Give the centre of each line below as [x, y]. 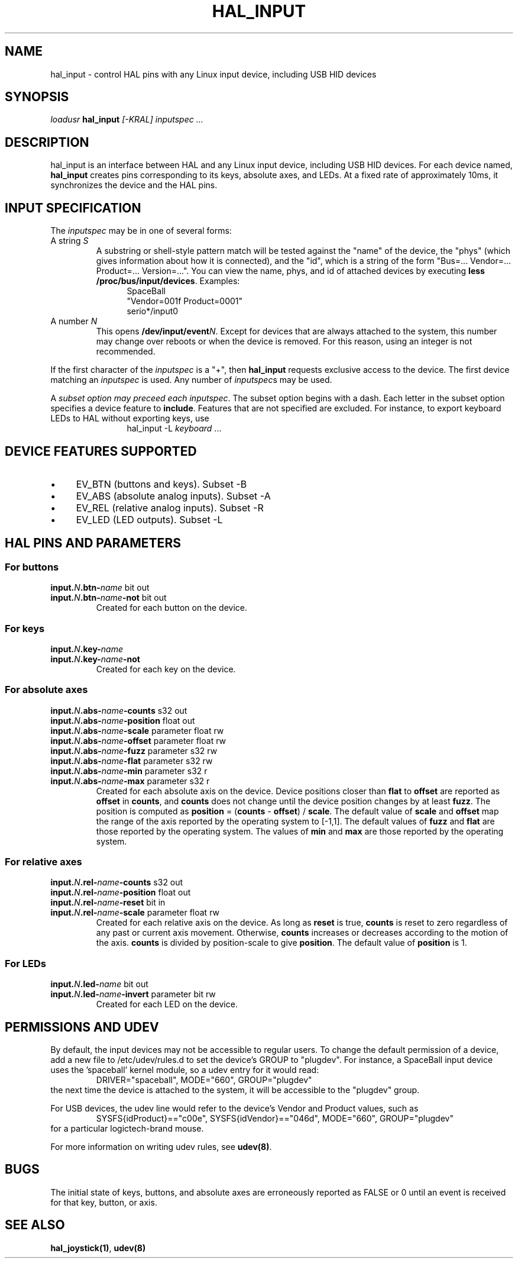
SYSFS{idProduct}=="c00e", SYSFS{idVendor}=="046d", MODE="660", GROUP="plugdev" [275, 1119]
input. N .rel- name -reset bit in [108, 903]
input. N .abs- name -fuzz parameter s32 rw [134, 750]
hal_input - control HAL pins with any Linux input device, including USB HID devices [213, 74]
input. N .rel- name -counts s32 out [117, 882]
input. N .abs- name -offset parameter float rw [138, 740]
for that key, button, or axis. [104, 1202]
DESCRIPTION [47, 142]
